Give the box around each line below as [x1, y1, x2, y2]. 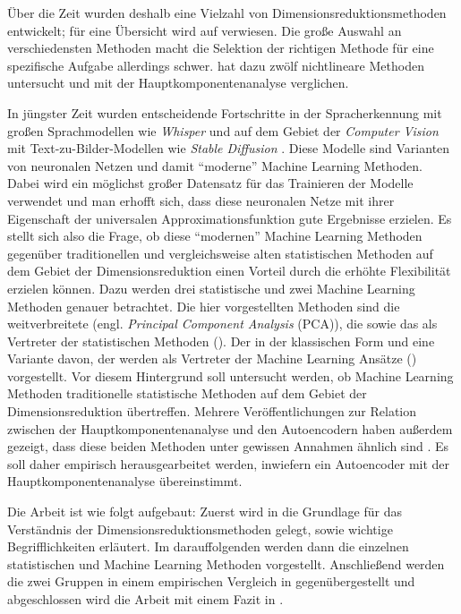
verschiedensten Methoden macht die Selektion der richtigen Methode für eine [7, 38, 434, 57]
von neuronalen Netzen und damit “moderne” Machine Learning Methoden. [7, 156, 423, 175]
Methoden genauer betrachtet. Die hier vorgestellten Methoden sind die [7, 296, 400, 315]
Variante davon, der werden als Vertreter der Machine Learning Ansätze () [7, 349, 417, 368]
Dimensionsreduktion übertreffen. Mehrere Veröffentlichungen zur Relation [7, 402, 417, 421]
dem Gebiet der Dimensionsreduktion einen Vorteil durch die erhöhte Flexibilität [7, 261, 451, 280]
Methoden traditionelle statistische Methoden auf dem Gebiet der [7, 384, 367, 403]
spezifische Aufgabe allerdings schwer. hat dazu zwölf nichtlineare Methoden [7, 55, 424, 74]
